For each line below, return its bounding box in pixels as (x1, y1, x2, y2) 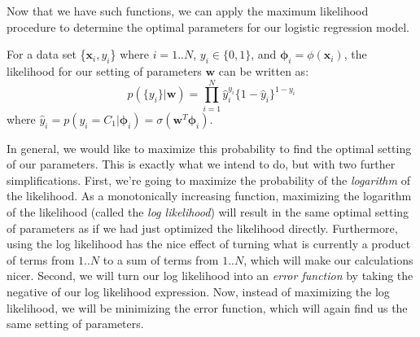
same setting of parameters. (7, 315, 144, 332)
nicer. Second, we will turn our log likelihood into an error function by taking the (7, 267, 413, 284)
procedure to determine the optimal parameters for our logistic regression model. (7, 18, 409, 35)
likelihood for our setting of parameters (7, 62, 202, 79)
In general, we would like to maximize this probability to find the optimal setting (7, 139, 412, 156)
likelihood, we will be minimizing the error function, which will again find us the (7, 299, 408, 316)
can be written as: (218, 62, 309, 79)
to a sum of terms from (103, 251, 219, 268)
